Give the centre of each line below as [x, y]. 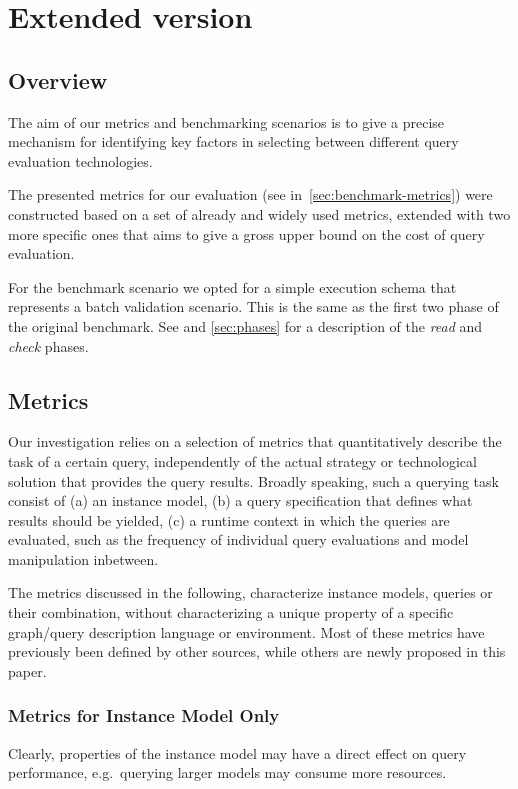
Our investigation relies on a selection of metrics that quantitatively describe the [255, 441]
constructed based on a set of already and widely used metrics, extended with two [259, 213]
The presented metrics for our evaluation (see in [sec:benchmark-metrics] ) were [250, 194]
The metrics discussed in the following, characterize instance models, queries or [250, 592]
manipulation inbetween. [83, 558]
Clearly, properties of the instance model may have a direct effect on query [237, 752]
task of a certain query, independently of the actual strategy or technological [242, 460]
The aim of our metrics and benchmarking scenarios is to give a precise [226, 121]
